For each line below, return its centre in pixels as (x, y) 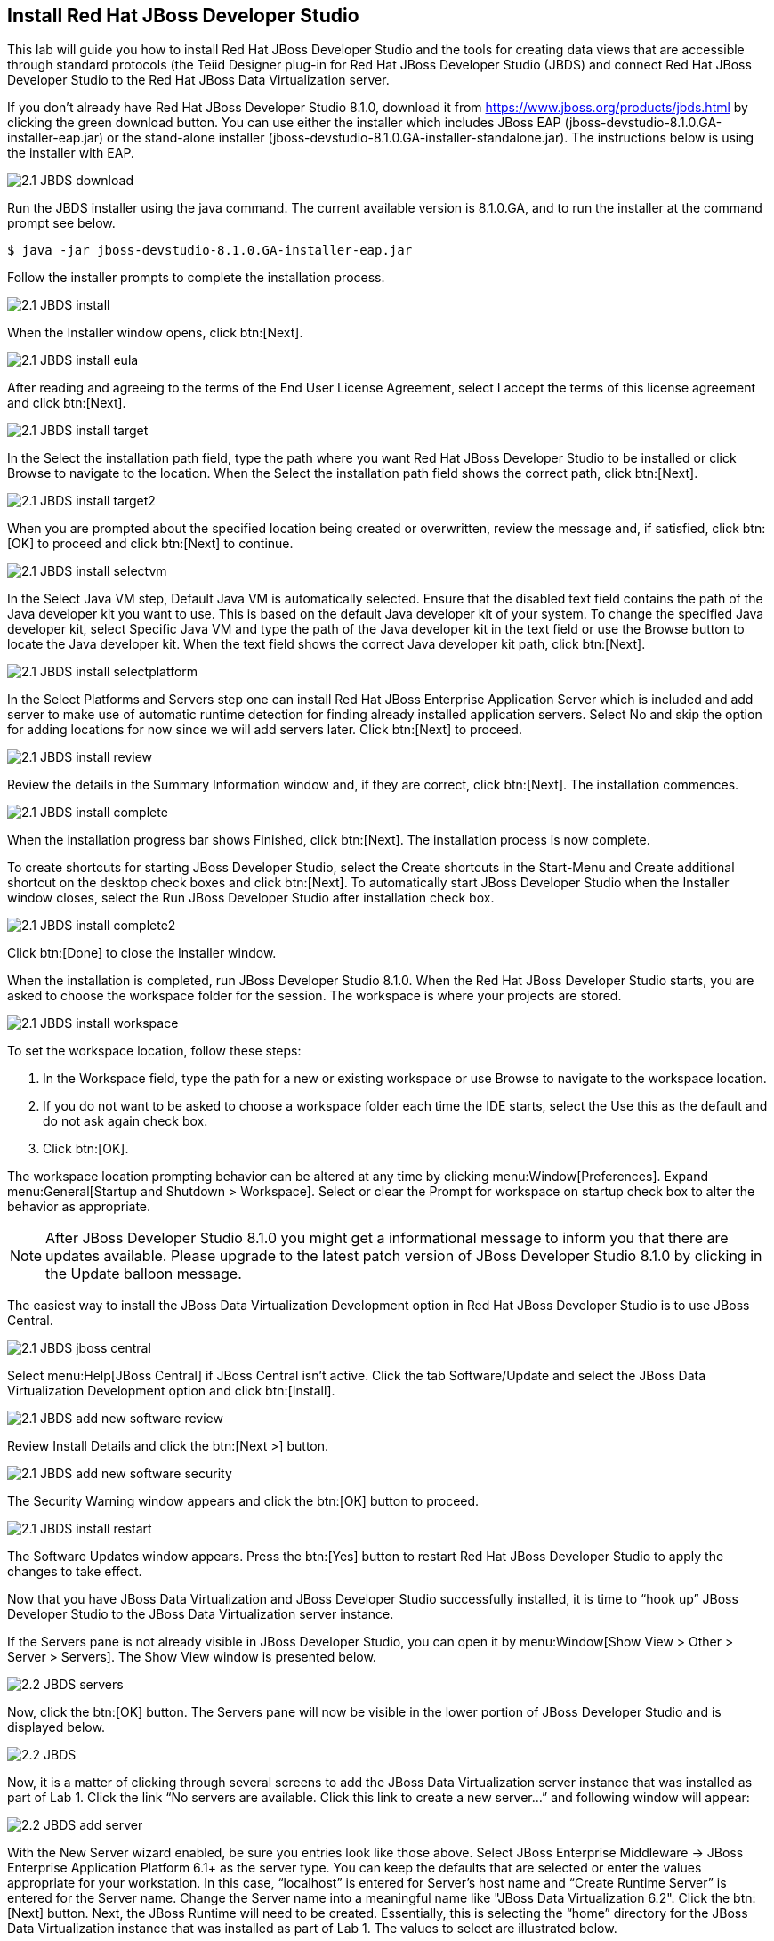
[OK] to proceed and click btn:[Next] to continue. (150, 544)
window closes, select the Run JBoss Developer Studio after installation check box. (251, 898)
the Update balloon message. (144, 1274)
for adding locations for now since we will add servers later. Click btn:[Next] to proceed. (265, 730)
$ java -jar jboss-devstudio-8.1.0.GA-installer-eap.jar (210, 251)
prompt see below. (61, 223)
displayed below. (56, 1727)
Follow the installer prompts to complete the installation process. (196, 278)
